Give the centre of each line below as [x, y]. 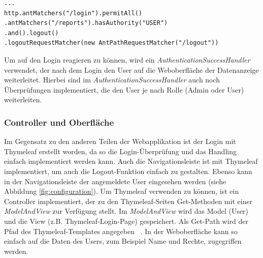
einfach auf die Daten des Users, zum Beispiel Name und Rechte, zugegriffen [123, 241]
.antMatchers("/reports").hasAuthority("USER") [86, 23]
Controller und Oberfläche [59, 122]
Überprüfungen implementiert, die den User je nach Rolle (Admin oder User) [124, 89]
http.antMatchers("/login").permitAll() [73, 13]
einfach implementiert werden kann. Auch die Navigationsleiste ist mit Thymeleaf [131, 161]
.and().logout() [31, 33]
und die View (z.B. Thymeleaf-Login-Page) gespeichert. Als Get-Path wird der [126, 221]
